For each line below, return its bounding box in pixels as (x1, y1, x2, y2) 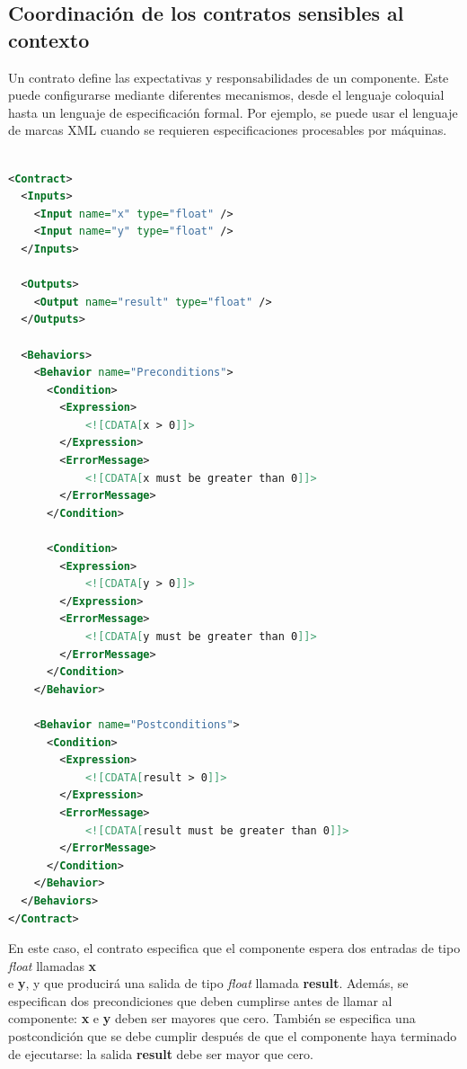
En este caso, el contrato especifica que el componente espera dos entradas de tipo (8, 939, 461, 958)
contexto (8, 25, 90, 53)
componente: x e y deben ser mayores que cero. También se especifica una (8, 1009, 416, 1028)
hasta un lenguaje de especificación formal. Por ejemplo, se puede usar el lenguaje (8, 102, 458, 121)
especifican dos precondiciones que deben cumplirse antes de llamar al (8, 991, 392, 1010)
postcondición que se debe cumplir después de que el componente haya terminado (8, 1027, 457, 1046)
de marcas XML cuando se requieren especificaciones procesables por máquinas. (8, 120, 447, 139)
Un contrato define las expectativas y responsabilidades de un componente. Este (8, 67, 449, 86)
